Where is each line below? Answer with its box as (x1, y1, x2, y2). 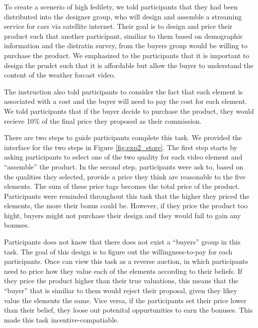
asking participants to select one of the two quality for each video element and (4, 152, 243, 162)
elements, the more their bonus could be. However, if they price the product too (4, 200, 248, 211)
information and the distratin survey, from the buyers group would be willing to (4, 40, 248, 51)
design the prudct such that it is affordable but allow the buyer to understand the (4, 60, 254, 70)
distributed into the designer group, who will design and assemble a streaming (4, 11, 242, 21)
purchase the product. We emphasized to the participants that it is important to (4, 50, 250, 60)
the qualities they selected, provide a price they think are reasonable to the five (4, 171, 246, 181)
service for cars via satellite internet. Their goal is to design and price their (4, 21, 233, 31)
